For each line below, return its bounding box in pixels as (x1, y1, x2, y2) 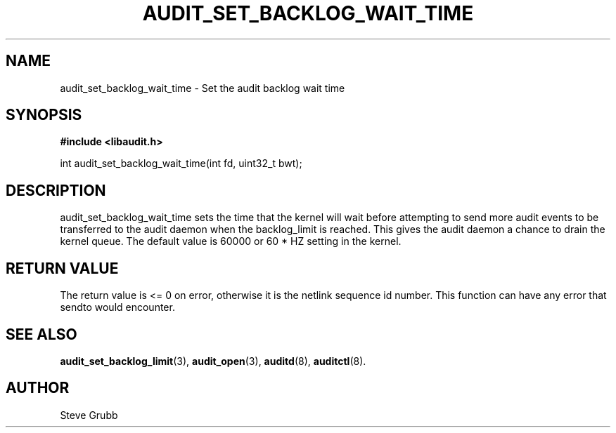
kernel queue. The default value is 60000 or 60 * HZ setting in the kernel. (60, 235, 402, 248)
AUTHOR (6, 379, 70, 397)
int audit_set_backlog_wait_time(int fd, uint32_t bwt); (60, 157, 302, 170)
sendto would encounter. (60, 301, 175, 314)
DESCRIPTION (6, 181, 106, 199)
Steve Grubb (60, 408, 118, 421)
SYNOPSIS (6, 106, 82, 124)
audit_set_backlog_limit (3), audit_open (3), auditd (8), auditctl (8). (60, 354, 366, 367)
